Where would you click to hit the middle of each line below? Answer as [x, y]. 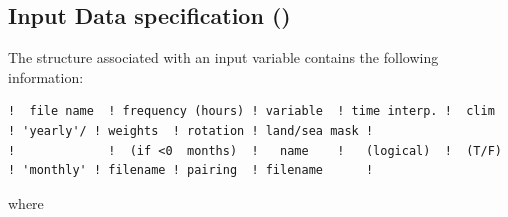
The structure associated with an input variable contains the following [223, 57]
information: [46, 76]
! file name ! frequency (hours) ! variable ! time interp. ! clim [251, 111]
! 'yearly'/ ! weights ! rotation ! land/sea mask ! [191, 130]
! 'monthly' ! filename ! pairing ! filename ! [191, 170]
